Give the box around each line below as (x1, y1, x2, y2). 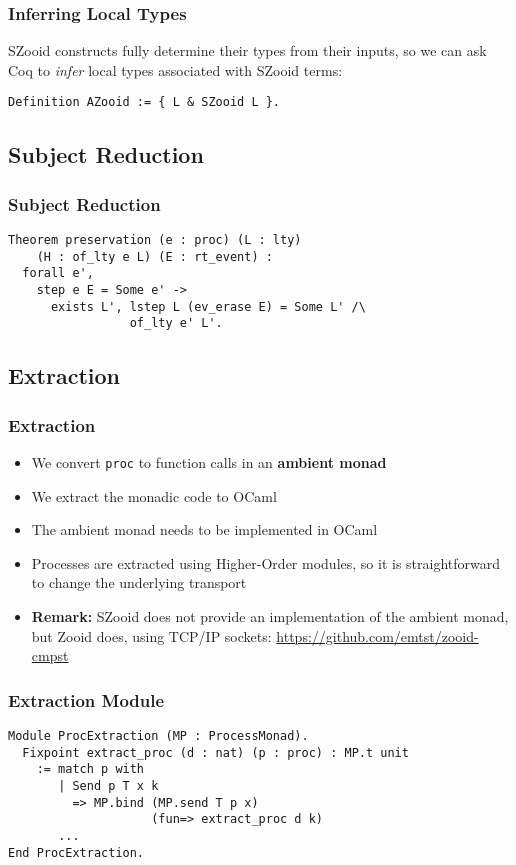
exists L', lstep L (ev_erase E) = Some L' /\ (50, 299, 366, 314)
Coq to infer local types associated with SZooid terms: (8, 59, 343, 80)
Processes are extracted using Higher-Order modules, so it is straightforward (31, 552, 500, 573)
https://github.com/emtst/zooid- (276, 625, 479, 646)
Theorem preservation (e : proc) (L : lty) (8, 233, 302, 248)
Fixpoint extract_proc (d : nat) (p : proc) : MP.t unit (22, 745, 409, 760)
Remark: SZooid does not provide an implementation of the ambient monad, (31, 606, 509, 627)
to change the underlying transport (31, 572, 247, 593)
